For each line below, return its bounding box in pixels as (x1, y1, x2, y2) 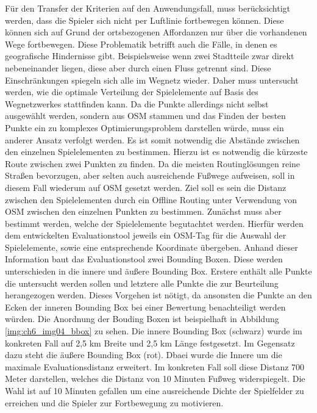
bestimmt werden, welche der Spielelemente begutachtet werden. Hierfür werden (5, 217, 304, 229)
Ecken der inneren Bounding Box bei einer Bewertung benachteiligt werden (5, 300, 286, 313)
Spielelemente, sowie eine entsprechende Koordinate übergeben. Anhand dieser (5, 240, 298, 253)
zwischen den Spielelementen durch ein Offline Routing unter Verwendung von (5, 193, 297, 206)
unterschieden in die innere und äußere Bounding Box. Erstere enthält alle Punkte (5, 265, 312, 278)
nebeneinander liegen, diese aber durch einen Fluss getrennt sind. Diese (5, 61, 271, 74)
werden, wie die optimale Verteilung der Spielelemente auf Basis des (5, 85, 258, 98)
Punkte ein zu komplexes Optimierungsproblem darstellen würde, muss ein (5, 121, 284, 134)
